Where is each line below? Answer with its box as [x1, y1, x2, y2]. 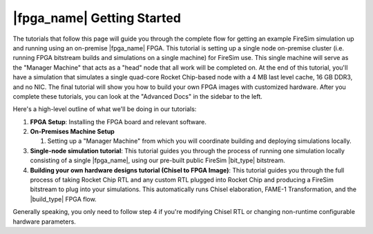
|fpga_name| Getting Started [12, 10, 181, 26]
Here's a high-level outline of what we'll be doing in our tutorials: [12, 105, 197, 113]
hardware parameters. [12, 217, 76, 226]
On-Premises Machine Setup [30, 128, 115, 136]
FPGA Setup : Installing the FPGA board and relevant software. [30, 117, 207, 126]
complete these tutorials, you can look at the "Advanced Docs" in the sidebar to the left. [12, 92, 262, 100]
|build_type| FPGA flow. [30, 195, 97, 203]
